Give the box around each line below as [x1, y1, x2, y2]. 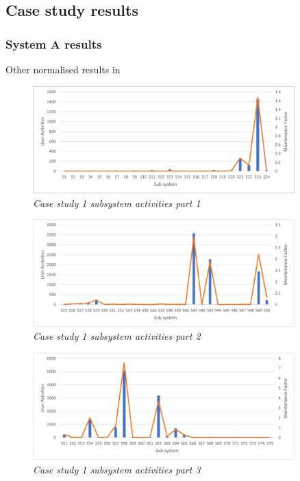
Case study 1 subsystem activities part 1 [33, 195, 201, 210]
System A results [5, 35, 102, 52]
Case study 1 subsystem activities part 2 [33, 329, 201, 343]
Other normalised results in [5, 62, 121, 76]
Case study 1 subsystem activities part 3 [33, 463, 201, 477]
